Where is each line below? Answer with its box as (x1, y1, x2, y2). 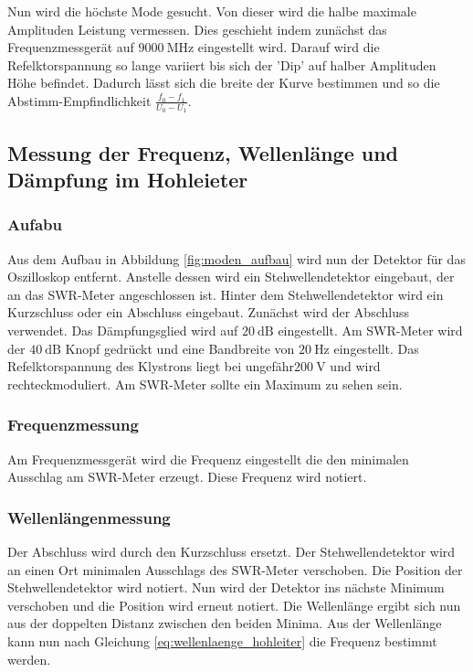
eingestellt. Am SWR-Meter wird (278, 320, 463, 339)
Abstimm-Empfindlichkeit (7, 91, 152, 110)
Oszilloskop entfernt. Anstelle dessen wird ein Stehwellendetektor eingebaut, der (7, 267, 455, 286)
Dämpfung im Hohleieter (7, 165, 248, 193)
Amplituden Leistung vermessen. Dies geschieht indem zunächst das (7, 19, 387, 38)
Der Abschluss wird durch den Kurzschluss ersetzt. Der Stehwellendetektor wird (7, 541, 456, 560)
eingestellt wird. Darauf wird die (197, 37, 380, 57)
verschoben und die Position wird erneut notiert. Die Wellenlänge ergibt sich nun (7, 595, 461, 614)
